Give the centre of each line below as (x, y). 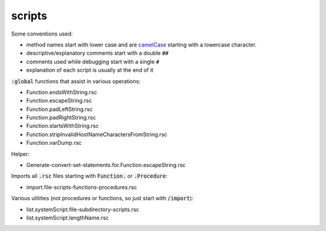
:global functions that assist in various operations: (76, 81)
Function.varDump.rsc (54, 143)
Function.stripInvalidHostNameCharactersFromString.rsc (97, 134)
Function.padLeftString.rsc (59, 109)
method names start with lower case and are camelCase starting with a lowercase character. (141, 45)
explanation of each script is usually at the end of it (90, 70)
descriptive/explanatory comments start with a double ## (97, 53)
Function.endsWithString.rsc (62, 92)
